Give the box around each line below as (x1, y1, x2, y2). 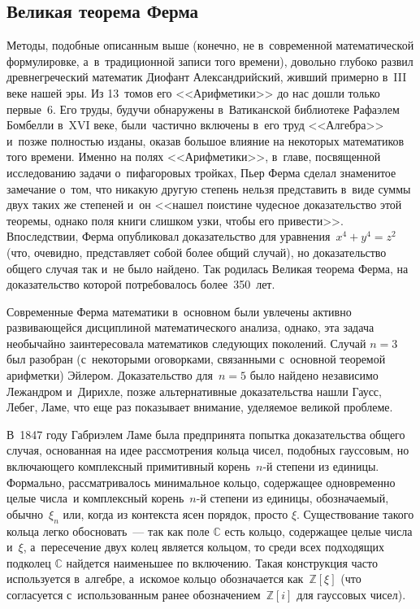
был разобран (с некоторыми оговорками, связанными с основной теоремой (6, 350, 386, 368)
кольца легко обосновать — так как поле (6, 522, 210, 539)
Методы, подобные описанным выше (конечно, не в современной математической (6, 37, 414, 54)
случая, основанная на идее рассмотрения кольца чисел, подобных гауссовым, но (6, 442, 409, 459)
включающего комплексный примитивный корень (6, 458, 250, 475)
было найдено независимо (249, 367, 379, 384)
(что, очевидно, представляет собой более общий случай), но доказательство (6, 243, 387, 260)
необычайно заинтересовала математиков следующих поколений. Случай (6, 334, 366, 351)
